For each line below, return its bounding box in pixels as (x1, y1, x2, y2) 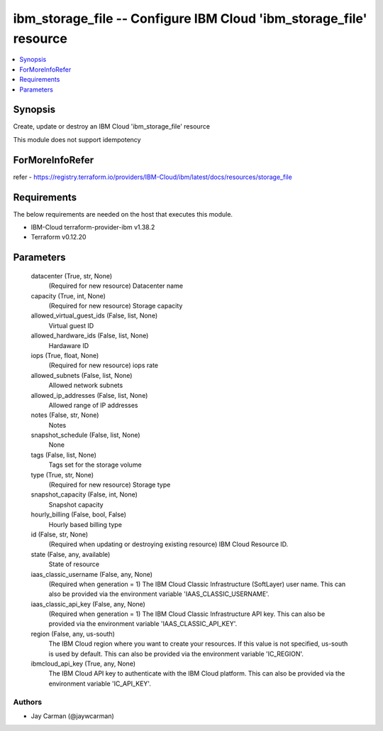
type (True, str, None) (30, 470, 94, 479)
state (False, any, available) (30, 550, 111, 558)
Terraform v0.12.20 (30, 233, 87, 242)
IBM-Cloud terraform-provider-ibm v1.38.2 (30, 223, 155, 232)
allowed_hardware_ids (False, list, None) (30, 331, 149, 340)
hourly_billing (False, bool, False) (30, 510, 127, 519)
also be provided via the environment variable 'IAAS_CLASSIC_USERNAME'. (48, 590, 270, 598)
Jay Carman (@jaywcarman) (30, 711, 115, 720)
